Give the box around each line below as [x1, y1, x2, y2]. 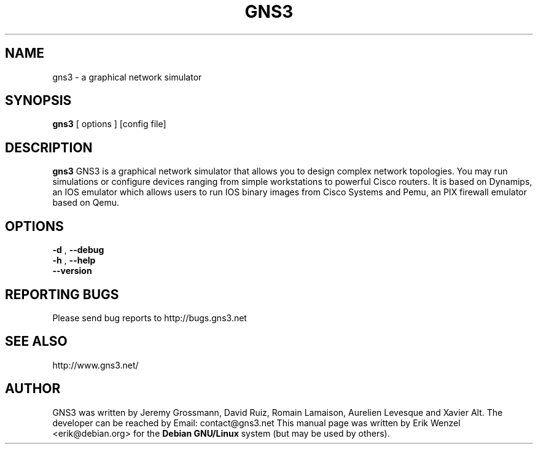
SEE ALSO [5, 334, 68, 349]
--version [52, 265, 92, 276]
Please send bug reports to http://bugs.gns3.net [52, 312, 247, 323]
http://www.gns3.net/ [52, 359, 139, 370]
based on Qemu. [52, 197, 120, 208]
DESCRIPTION [5, 139, 93, 155]
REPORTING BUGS [5, 286, 119, 302]
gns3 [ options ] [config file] [52, 119, 166, 130]
